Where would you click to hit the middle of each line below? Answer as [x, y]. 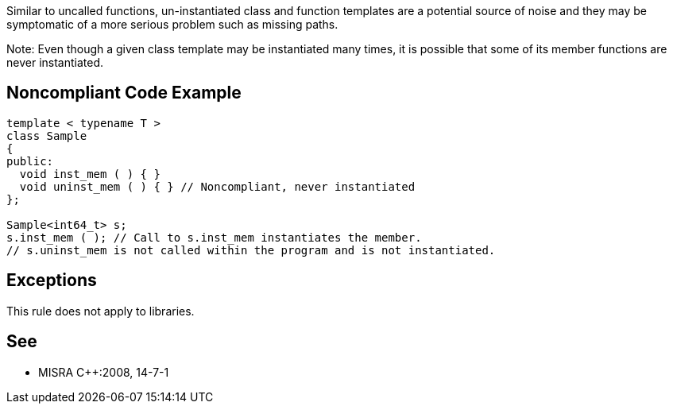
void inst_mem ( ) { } [90, 174]
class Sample [47, 135]
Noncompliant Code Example [124, 93]
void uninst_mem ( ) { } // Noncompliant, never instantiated [217, 186]
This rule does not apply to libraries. [101, 311]
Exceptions [52, 280]
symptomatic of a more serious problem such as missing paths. [172, 24]
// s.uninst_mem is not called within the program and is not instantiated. [251, 250]
